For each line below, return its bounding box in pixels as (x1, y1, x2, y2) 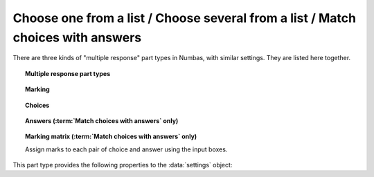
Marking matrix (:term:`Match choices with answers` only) (25, 132, 197, 141)
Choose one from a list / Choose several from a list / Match (12, 10, 357, 26)
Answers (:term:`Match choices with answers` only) (25, 116, 179, 124)
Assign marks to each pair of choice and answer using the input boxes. (25, 145, 228, 153)
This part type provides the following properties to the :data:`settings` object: (12, 161, 233, 169)
